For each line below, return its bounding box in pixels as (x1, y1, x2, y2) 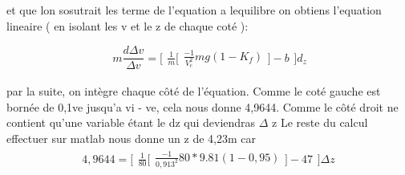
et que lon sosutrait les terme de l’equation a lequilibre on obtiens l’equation (6, 2, 382, 18)
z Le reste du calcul (272, 114, 368, 131)
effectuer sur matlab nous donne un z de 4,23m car (6, 129, 256, 146)
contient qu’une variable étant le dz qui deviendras (6, 114, 256, 131)
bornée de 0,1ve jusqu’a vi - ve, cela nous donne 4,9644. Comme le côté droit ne (6, 98, 399, 115)
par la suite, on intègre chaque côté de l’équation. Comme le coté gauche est (6, 83, 381, 100)
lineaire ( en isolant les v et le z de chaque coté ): (6, 17, 249, 34)
